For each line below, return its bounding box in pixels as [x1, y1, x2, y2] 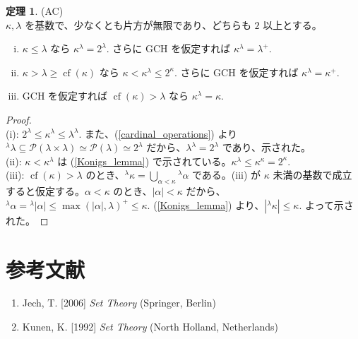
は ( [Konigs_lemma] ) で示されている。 [57, 153, 232, 168]
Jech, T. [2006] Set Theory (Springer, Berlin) [22, 295, 216, 310]
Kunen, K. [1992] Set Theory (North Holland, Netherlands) [22, 319, 278, 334]
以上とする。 [263, 17, 322, 32]
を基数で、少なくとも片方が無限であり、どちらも [25, 17, 251, 32]
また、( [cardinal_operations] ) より [84, 126, 238, 141]
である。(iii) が [192, 167, 261, 182]
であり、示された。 [222, 140, 311, 155]
